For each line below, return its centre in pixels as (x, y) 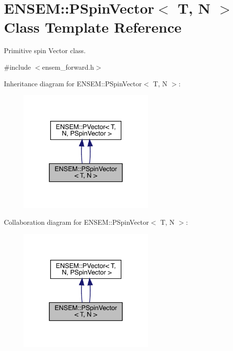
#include (18, 67)
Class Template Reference (93, 27)
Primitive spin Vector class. (45, 50)
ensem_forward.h (68, 67)
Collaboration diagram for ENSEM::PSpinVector (77, 222)
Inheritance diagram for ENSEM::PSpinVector (73, 83)
